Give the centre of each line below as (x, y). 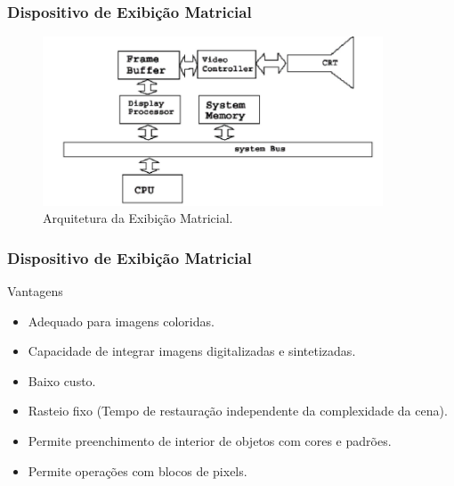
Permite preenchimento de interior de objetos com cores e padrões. (210, 441)
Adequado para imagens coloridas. (121, 321)
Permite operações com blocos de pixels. (138, 470)
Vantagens (35, 291)
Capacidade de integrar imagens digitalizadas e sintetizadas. (192, 351)
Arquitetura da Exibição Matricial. (138, 218)
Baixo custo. (62, 380)
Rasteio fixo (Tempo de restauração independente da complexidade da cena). (238, 411)
